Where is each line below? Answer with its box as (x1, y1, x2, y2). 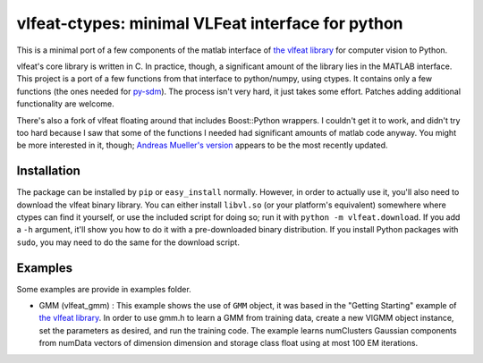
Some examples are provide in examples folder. (16, 283, 191, 294)
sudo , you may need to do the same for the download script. (16, 237, 241, 248)
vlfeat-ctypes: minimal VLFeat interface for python (16, 13, 403, 33)
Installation (16, 164, 80, 179)
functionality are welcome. (16, 98, 115, 109)
